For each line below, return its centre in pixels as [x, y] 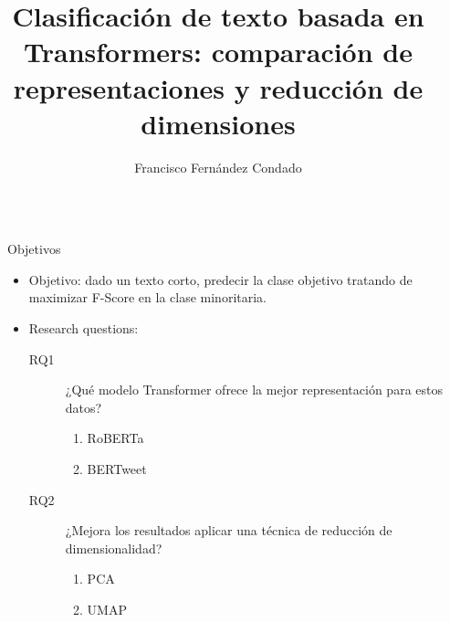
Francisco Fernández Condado [218, 167]
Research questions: [84, 328]
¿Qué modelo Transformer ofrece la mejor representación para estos [254, 390]
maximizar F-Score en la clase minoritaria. [147, 297]
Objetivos [34, 249]
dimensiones [218, 123]
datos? [84, 407]
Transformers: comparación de [218, 52]
